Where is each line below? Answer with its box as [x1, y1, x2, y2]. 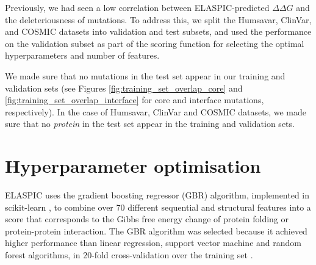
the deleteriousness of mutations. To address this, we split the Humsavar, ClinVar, [5, 13, 312, 26]
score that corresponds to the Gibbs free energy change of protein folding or [5, 212, 289, 225]
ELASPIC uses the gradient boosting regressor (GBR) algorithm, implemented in [5, 189, 310, 201]
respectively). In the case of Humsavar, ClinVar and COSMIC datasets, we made [5, 105, 306, 118]
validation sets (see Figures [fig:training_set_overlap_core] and [5, 81, 243, 94]
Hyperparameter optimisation [5, 153, 261, 178]
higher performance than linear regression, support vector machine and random [5, 236, 301, 249]
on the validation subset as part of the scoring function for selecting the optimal [5, 37, 304, 49]
